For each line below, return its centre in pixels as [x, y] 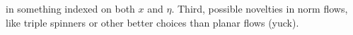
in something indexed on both [70, 8]
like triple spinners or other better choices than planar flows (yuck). [152, 22]
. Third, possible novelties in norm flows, [260, 8]
